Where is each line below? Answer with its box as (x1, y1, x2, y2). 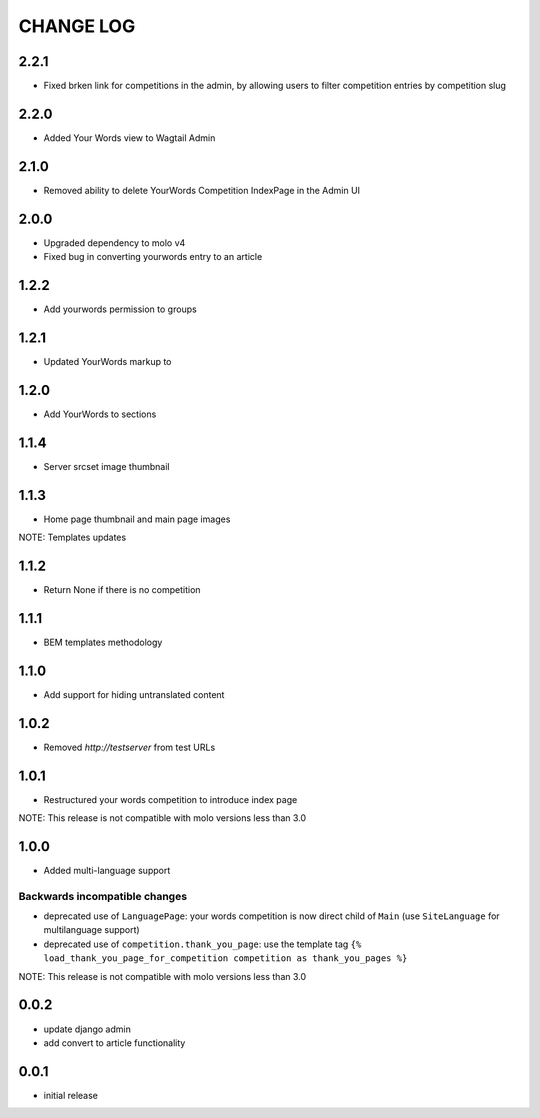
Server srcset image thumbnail (43, 460, 170, 472)
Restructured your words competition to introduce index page (43, 793, 298, 805)
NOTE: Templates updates (18, 531, 127, 544)
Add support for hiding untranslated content (43, 688, 225, 700)
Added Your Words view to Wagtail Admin (43, 131, 216, 144)
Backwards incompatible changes (18, 889, 188, 903)
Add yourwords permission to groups (43, 303, 197, 315)
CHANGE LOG (18, 15, 136, 37)
